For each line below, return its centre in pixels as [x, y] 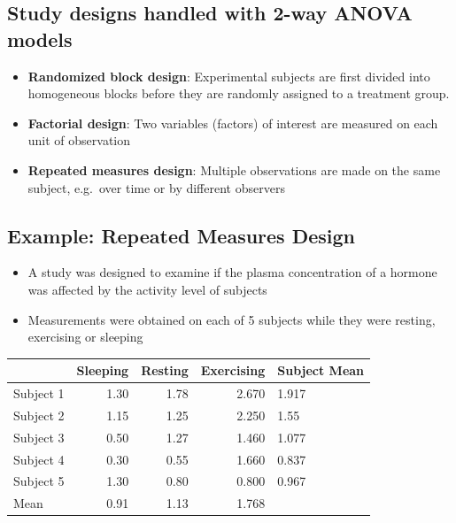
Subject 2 [39, 415]
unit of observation [79, 140]
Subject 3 [39, 437]
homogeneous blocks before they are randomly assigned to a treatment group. [239, 93]
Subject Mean [321, 370]
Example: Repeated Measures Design [182, 235]
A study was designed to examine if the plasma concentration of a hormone [232, 272]
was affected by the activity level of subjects [147, 289]
